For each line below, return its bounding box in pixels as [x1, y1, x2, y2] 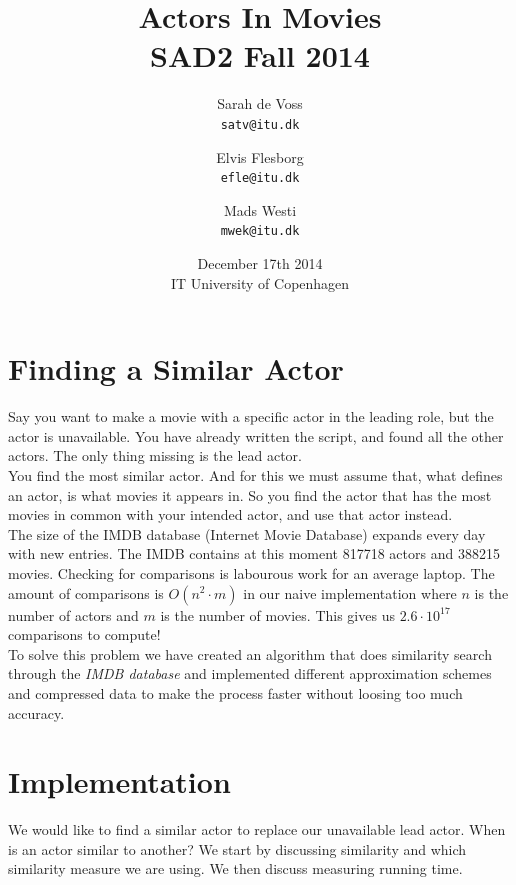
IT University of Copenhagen [170, 272, 350, 293]
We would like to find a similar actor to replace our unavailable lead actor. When [8, 819, 506, 840]
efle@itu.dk [220, 171, 300, 186]
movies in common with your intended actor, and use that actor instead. [8, 504, 453, 525]
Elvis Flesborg [216, 146, 304, 167]
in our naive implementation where [243, 582, 457, 603]
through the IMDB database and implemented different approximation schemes [8, 663, 492, 684]
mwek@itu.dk [220, 224, 300, 239]
